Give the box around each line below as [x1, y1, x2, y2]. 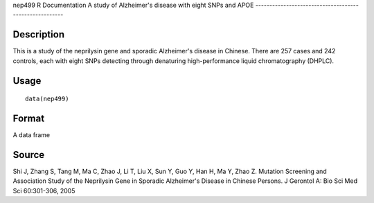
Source [12, 149, 45, 161]
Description [12, 28, 65, 41]
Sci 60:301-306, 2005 [12, 186, 75, 195]
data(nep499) [25, 95, 69, 103]
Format [12, 112, 45, 124]
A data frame [12, 131, 51, 139]
